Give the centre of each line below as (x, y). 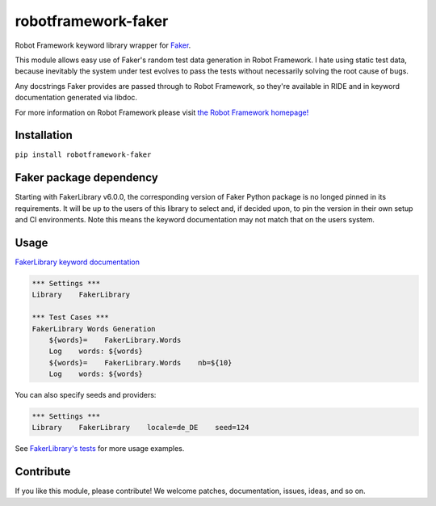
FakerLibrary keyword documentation (78, 262)
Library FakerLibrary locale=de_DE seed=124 (140, 428)
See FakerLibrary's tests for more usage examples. (100, 449)
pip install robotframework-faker (83, 155)
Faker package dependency (87, 178)
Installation (44, 135)
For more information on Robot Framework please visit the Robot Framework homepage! (162, 112)
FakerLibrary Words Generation (94, 329)
